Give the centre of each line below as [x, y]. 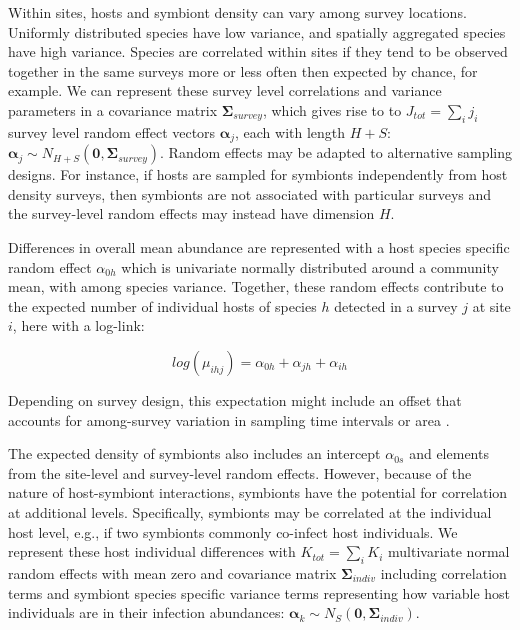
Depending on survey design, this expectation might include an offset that [235, 399]
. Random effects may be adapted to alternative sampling [336, 152]
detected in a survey [396, 305]
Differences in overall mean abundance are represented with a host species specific [259, 247]
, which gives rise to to [332, 109]
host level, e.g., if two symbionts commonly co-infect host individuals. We [233, 531]
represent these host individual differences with [152, 551]
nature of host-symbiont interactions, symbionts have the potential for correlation [258, 492]
